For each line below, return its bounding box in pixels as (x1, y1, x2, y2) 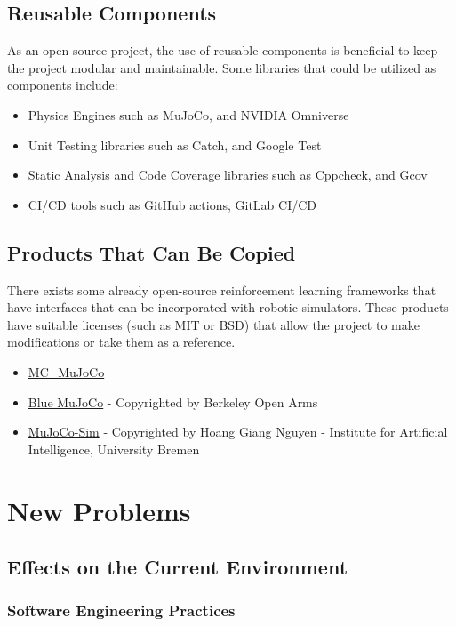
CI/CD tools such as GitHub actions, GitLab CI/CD (28, 195, 317, 213)
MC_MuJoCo (28, 362, 105, 381)
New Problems (7, 492, 191, 528)
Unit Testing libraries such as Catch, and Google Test (28, 135, 322, 154)
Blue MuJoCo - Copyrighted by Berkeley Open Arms (28, 392, 318, 411)
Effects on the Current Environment (7, 553, 348, 581)
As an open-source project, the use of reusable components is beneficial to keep (7, 41, 438, 60)
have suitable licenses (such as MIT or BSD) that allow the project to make (7, 315, 420, 333)
